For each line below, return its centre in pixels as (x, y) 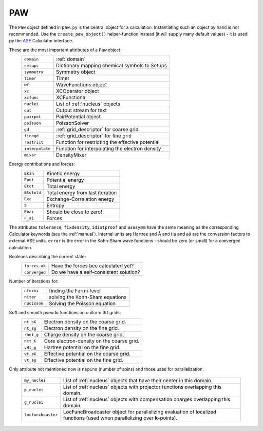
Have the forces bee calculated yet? (93, 266)
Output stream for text (82, 111)
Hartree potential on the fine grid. (82, 347)
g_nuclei (34, 403)
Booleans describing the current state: (47, 257)
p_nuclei (34, 390)
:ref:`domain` (71, 59)
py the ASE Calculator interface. (41, 41)
